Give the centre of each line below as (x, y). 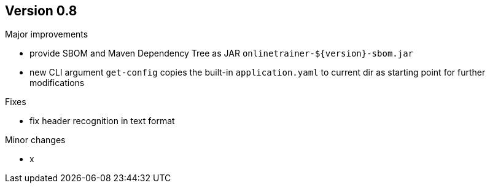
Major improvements (47, 34)
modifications (57, 83)
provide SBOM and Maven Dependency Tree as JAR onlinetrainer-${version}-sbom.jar (222, 53)
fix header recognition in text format (102, 121)
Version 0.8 (41, 11)
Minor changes (35, 140)
